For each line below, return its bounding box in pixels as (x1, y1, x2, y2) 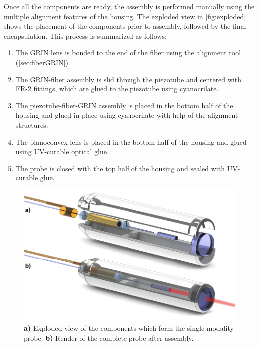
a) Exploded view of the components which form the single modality (24, 323, 234, 333)
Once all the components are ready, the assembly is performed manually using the (4, 1, 255, 11)
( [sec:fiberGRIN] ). (15, 57, 70, 67)
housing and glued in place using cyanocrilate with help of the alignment (15, 110, 238, 120)
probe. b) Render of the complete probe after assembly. (24, 332, 194, 343)
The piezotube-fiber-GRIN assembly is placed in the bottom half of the (15, 100, 233, 110)
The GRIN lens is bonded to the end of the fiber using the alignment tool (15, 47, 241, 58)
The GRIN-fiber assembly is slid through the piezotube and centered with (15, 74, 242, 84)
